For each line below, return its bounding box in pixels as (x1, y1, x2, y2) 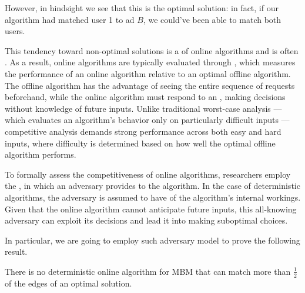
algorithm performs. (5, 148, 76, 161)
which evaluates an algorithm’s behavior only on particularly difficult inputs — (5, 114, 290, 126)
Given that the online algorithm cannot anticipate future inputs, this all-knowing (5, 202, 297, 215)
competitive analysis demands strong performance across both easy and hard (5, 125, 281, 137)
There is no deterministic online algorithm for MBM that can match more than (5, 265, 291, 277)
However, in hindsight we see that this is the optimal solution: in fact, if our (5, 2, 279, 14)
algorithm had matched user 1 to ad (5, 13, 135, 25)
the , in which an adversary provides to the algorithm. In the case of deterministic (5, 179, 300, 192)
